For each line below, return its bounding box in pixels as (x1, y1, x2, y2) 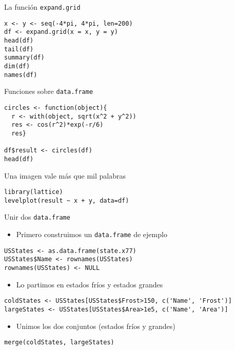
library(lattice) (4, 188, 63, 196)
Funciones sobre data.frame (4, 86, 93, 96)
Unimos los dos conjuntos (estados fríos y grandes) (16, 320, 175, 331)
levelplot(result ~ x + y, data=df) (4, 197, 129, 204)
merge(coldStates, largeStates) (4, 339, 114, 346)
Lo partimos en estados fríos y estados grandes (16, 279, 163, 289)
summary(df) (4, 54, 45, 62)
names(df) (4, 71, 37, 79)
